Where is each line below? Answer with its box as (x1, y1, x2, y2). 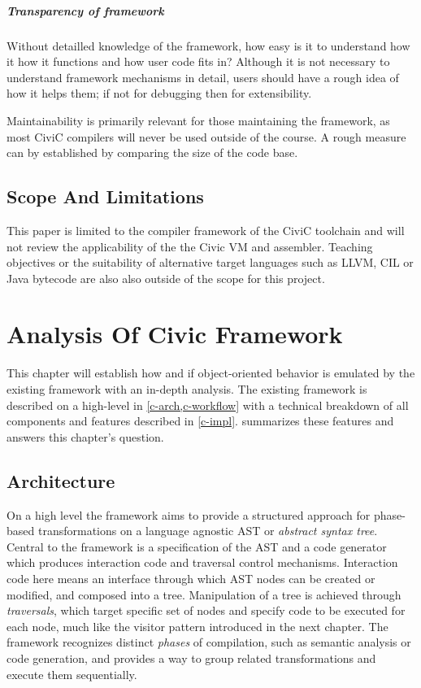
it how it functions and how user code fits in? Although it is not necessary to (7, 53, 390, 70)
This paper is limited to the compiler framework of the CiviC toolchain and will (7, 221, 405, 238)
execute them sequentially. (7, 665, 137, 682)
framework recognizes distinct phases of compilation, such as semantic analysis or (7, 634, 411, 651)
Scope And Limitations (7, 184, 204, 209)
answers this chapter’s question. (7, 428, 164, 445)
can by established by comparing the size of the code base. (7, 144, 298, 161)
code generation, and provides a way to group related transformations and (7, 649, 376, 666)
